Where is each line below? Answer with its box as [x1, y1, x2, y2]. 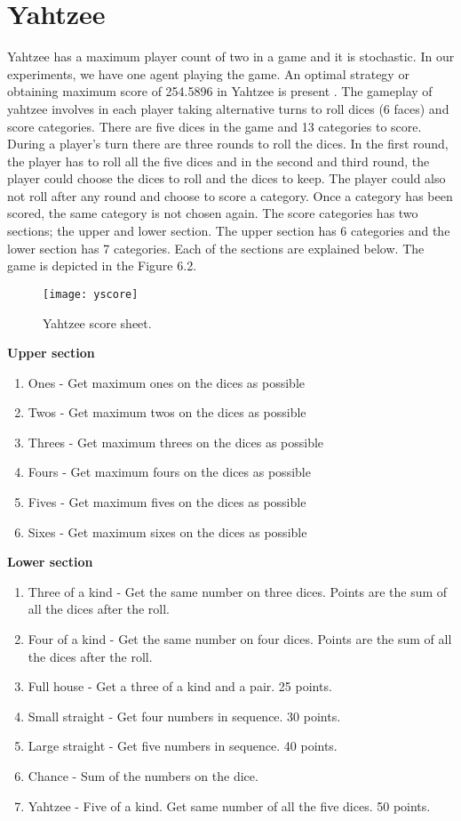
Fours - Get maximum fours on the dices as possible [28, 463, 311, 481]
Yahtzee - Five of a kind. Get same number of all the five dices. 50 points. [28, 796, 431, 815]
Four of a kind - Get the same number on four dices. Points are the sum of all [28, 630, 452, 648]
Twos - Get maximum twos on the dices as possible [28, 403, 306, 422]
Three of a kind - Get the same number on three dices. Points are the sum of [28, 582, 448, 600]
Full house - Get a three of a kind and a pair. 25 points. [28, 677, 332, 696]
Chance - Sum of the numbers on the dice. [28, 767, 258, 785]
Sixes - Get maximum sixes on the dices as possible [28, 522, 307, 541]
